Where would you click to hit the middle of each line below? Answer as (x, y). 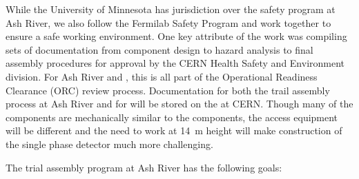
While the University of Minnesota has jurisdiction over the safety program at (171, 9)
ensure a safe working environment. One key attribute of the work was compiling (176, 36)
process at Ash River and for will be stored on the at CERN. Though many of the (179, 104)
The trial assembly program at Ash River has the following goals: (144, 167)
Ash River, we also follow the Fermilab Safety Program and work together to (168, 22)
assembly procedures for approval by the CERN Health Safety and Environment (175, 63)
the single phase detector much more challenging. (109, 144)
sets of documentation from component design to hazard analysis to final (159, 49)
